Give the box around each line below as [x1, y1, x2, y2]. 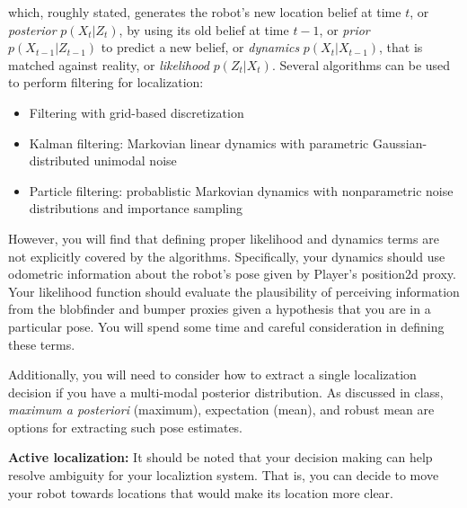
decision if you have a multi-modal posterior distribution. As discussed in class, [8, 382, 444, 401]
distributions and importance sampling [29, 199, 242, 218]
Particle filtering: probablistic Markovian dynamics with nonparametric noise [29, 181, 454, 200]
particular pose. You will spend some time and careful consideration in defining [8, 316, 445, 335]
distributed [29, 151, 90, 170]
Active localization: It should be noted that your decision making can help [8, 448, 433, 467]
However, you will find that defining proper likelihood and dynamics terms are [8, 228, 439, 247]
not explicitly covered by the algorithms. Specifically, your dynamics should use [8, 246, 445, 265]
